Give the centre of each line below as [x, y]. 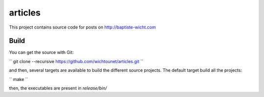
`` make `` [19, 79]
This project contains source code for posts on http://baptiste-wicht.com [82, 27]
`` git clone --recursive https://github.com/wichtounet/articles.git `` [76, 61]
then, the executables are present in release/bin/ [58, 88]
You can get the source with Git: [41, 52]
